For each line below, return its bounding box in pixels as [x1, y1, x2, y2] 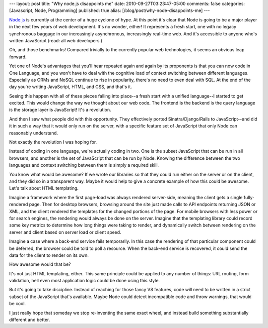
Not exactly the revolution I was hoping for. [9, 139, 97, 145]
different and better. [9, 317, 50, 323]
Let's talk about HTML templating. [9, 185, 79, 191]
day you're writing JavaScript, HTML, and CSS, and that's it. [9, 84, 133, 90]
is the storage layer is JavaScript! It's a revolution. [9, 107, 111, 113]
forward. [9, 54, 27, 60]
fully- [243, 194, 255, 200]
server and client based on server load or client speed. [9, 229, 122, 235]
